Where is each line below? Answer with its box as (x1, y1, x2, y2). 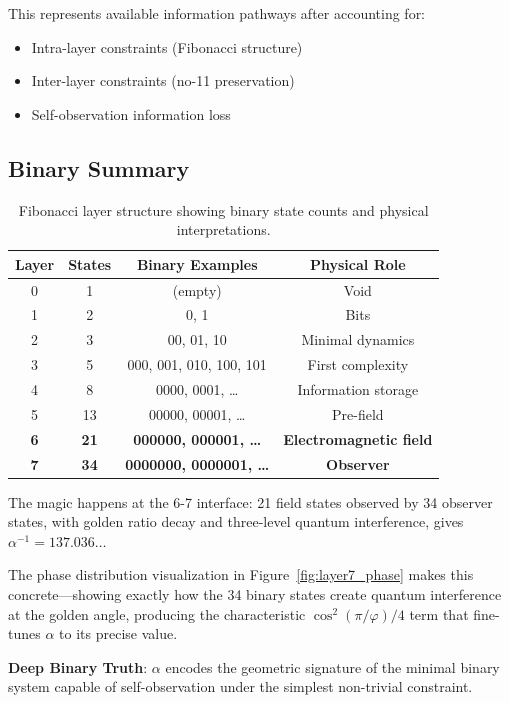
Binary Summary (8, 152, 190, 183)
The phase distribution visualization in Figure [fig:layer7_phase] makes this (8, 564, 474, 585)
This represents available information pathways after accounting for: (8, 3, 426, 23)
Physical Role (310, 253, 406, 274)
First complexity (307, 354, 409, 375)
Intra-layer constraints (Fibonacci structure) (31, 36, 303, 57)
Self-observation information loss (31, 103, 231, 124)
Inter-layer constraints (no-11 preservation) (31, 70, 295, 91)
